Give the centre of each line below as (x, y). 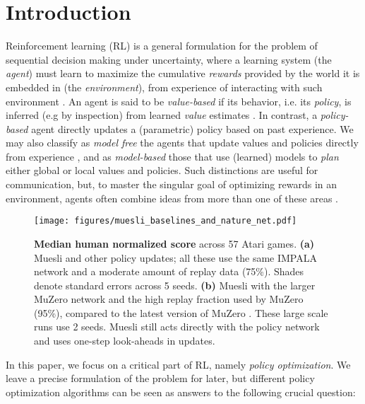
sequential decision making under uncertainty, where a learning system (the (169, 59)
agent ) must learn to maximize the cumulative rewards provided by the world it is (183, 73)
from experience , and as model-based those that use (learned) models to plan (172, 156)
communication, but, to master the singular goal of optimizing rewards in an (172, 184)
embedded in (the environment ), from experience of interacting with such (164, 87)
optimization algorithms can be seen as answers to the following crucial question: (181, 392)
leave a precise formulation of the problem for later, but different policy (160, 378)
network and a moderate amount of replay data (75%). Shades (169, 271)
